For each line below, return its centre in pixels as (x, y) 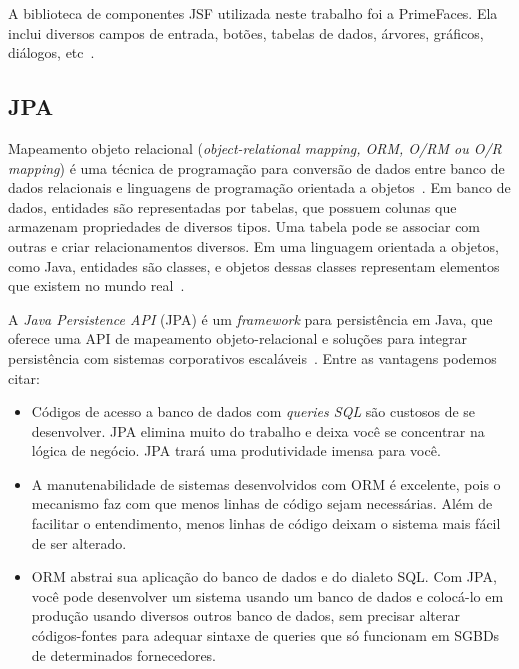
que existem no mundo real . (96, 285)
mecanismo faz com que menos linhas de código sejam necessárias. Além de (262, 503)
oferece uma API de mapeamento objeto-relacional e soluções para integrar (238, 338)
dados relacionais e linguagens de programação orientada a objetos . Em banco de (259, 187)
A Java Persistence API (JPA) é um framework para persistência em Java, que (250, 318)
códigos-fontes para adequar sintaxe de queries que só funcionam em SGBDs (265, 635)
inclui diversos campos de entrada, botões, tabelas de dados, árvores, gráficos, (246, 32)
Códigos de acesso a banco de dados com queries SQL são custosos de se (253, 411)
